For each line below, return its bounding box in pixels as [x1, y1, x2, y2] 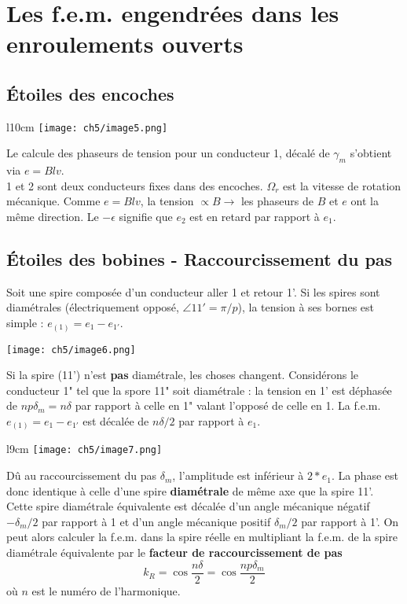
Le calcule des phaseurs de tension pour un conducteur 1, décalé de [6, 145, 330, 161]
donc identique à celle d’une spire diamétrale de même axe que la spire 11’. [6, 482, 374, 499]
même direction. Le [6, 208, 99, 224]
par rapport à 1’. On [301, 513, 399, 529]
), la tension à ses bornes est [237, 299, 375, 315]
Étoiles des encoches [6, 81, 174, 105]
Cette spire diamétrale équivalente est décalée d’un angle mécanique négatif [6, 498, 370, 514]
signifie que [119, 208, 173, 224]
